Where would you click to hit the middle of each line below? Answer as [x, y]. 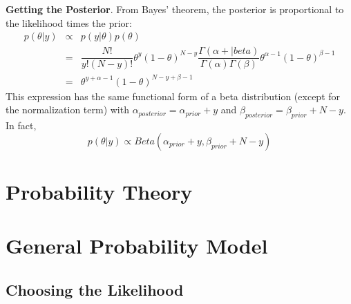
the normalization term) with [67, 110]
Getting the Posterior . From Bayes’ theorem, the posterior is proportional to [175, 9]
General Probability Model [137, 246]
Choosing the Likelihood [95, 289]
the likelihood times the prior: [69, 22]
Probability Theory [99, 192]
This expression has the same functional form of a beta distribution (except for [173, 96]
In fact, [21, 125]
